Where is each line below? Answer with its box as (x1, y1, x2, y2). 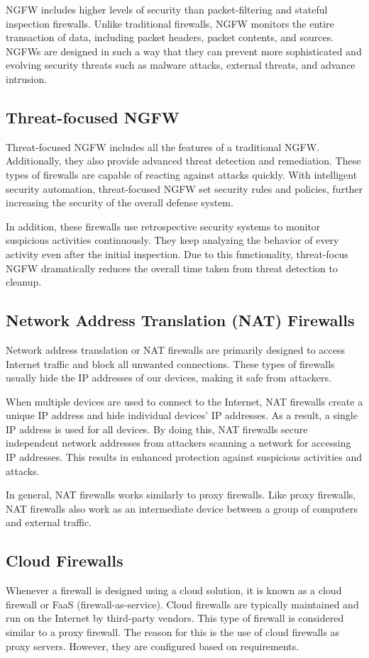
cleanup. (6, 274, 42, 289)
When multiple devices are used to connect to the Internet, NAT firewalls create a (6, 394, 363, 408)
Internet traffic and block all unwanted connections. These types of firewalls (6, 356, 335, 371)
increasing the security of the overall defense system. (6, 195, 233, 210)
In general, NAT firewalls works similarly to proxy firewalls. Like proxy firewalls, (6, 487, 356, 502)
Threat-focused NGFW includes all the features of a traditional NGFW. (6, 139, 319, 154)
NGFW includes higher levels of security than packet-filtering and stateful (6, 2, 328, 16)
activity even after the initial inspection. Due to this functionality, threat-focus (6, 246, 348, 261)
